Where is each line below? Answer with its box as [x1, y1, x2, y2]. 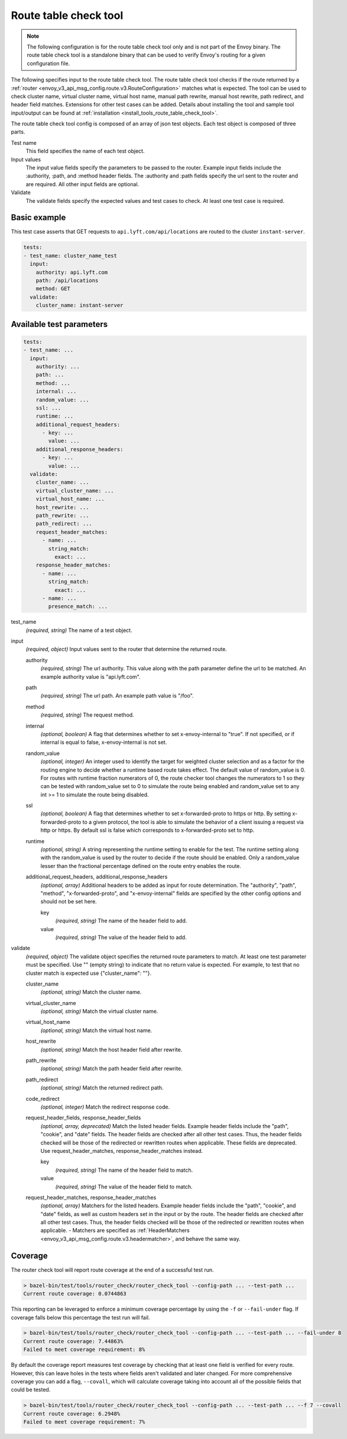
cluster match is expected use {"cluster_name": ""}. [25, 970, 152, 977]
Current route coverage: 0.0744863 [23, 1291, 127, 1297]
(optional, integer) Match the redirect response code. [40, 1103, 170, 1110]
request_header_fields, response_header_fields [25, 1114, 141, 1122]
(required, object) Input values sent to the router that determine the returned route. [25, 646, 227, 653]
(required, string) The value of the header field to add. [55, 934, 187, 941]
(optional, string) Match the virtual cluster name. [40, 1008, 158, 1015]
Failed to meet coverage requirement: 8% [23, 1346, 145, 1353]
